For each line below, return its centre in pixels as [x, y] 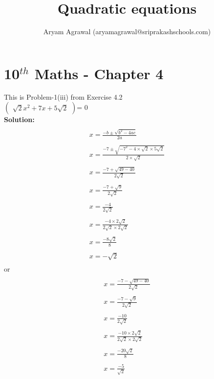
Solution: [19, 119]
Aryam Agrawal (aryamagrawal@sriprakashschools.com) [127, 32]
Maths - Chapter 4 [99, 73]
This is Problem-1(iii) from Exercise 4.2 [63, 96]
